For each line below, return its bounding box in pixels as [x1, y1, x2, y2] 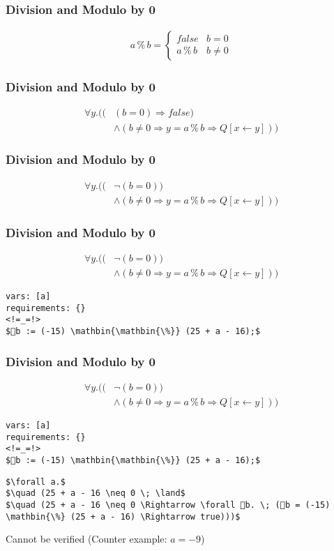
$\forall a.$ [6, 476, 66, 487]
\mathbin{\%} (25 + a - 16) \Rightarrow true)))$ [6, 511, 241, 522]
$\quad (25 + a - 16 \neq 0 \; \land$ [6, 488, 185, 499]
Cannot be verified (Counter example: [6, 531, 167, 546]
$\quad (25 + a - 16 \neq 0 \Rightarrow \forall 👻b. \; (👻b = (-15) [6, 499, 331, 510]
